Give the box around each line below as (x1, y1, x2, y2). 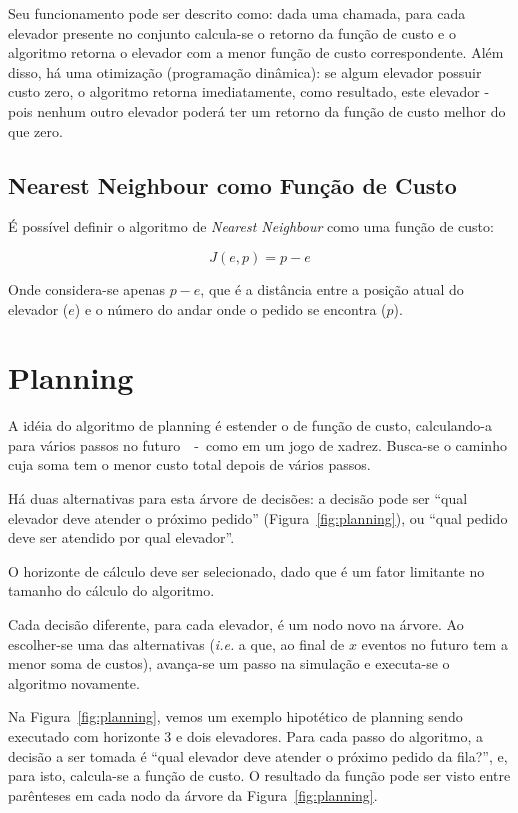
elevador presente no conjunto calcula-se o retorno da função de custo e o (8, 22, 456, 43)
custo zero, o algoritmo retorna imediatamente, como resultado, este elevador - (8, 81, 490, 102)
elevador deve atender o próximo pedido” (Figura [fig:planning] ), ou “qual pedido (8, 507, 508, 528)
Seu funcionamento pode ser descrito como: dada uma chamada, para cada (8, 3, 466, 23)
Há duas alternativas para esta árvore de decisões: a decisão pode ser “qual (8, 488, 468, 509)
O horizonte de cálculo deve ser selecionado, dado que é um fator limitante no (8, 560, 485, 581)
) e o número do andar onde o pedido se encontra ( (74, 298, 387, 319)
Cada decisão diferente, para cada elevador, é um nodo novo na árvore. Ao (8, 614, 464, 635)
